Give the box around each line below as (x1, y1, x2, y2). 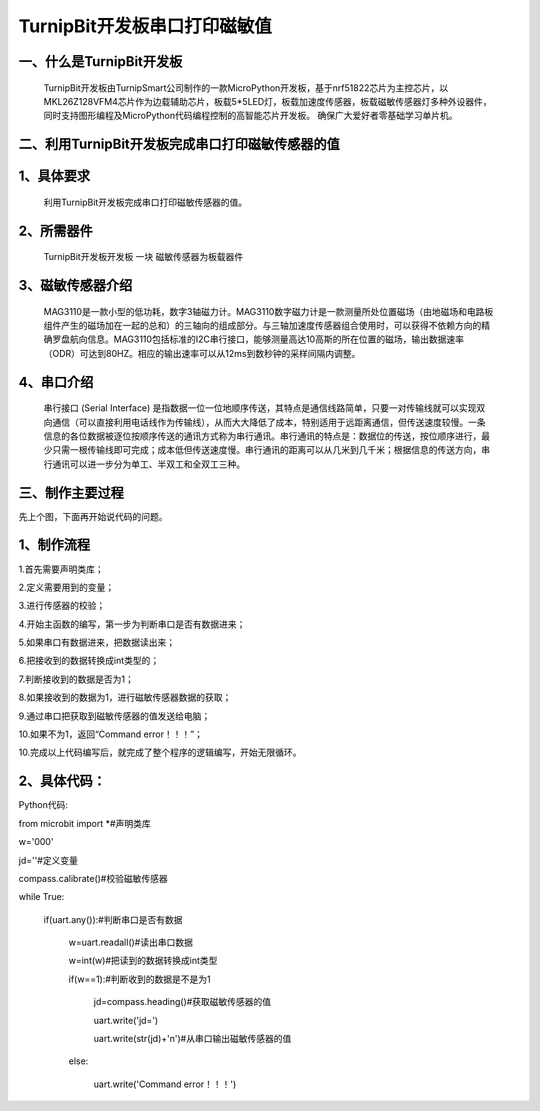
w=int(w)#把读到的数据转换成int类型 (68, 955, 218, 967)
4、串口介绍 (18, 373, 94, 390)
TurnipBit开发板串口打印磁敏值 (18, 15, 272, 37)
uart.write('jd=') (93, 1014, 159, 1026)
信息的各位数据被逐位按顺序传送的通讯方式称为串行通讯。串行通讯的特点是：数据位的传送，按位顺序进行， (43, 430, 482, 442)
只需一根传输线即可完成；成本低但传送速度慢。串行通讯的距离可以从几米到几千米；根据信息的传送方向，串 (51, 444, 490, 456)
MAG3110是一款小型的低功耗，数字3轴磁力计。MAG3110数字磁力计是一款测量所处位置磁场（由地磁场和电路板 (43, 305, 494, 317)
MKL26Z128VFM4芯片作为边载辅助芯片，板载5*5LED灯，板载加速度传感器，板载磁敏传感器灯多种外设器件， (43, 95, 492, 107)
